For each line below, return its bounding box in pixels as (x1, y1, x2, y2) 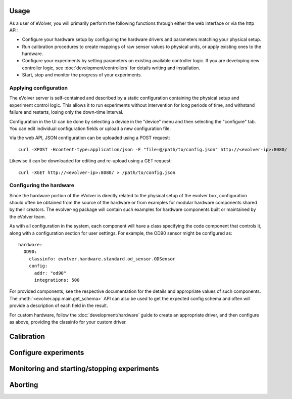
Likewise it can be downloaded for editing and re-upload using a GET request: (9, 158, 172, 164)
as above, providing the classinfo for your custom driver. (9, 319, 127, 325)
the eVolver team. (9, 213, 46, 219)
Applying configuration (9, 84, 68, 92)
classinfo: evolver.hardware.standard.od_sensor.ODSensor (28, 256, 176, 261)
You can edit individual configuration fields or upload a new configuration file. (9, 125, 171, 131)
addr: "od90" (34, 270, 67, 276)
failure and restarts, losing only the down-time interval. (9, 109, 124, 115)
